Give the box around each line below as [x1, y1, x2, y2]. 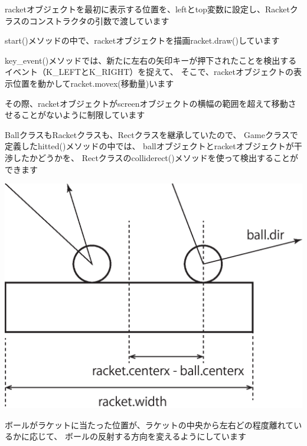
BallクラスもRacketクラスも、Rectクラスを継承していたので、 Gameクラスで [5, 128, 298, 140]
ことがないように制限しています [21, 109, 145, 121]
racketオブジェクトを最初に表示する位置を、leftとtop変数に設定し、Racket [5, 3, 290, 15]
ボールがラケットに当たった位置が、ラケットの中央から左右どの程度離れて [5, 418, 294, 431]
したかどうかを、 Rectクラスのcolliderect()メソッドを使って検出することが [12, 151, 299, 163]
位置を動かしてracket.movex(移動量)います [12, 77, 174, 89]
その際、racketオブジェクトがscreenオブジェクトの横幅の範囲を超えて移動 [5, 97, 288, 109]
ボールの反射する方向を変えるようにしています [64, 430, 247, 442]
